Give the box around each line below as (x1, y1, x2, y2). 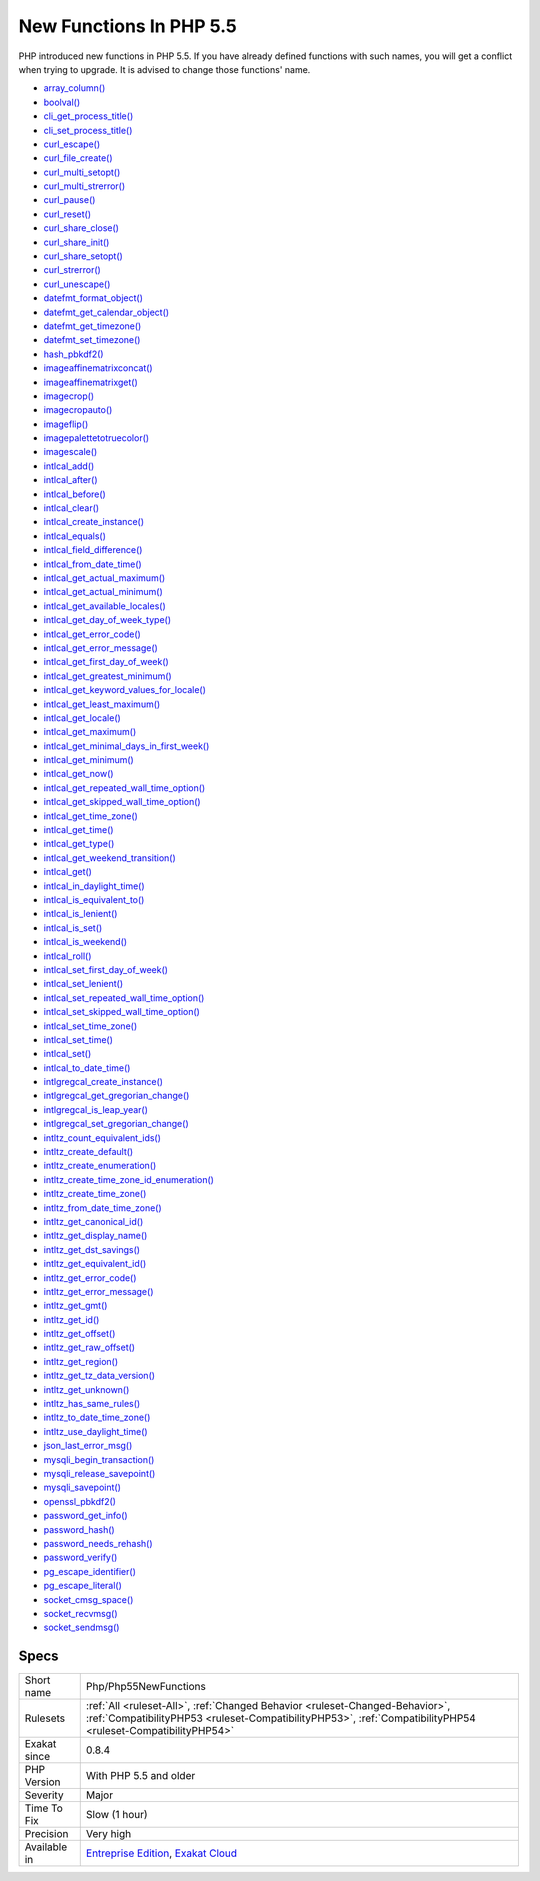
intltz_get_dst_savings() (43, 1243, 140, 1255)
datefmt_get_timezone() (43, 320, 142, 332)
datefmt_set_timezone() (43, 334, 141, 346)
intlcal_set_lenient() (43, 978, 124, 990)
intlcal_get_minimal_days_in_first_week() (43, 740, 210, 752)
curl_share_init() (43, 236, 110, 248)
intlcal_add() (43, 460, 95, 472)
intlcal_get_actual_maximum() (43, 572, 166, 584)
